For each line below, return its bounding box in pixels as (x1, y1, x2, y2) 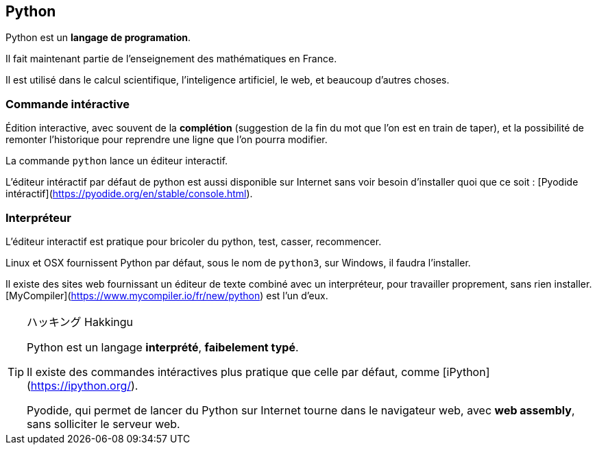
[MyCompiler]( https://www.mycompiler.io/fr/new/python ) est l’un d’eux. (5, 289, 328, 301)
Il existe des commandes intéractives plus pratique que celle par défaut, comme (27, 364, 440, 379)
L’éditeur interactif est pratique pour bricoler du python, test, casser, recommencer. (5, 235, 382, 247)
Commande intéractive (5, 97, 130, 111)
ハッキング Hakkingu (27, 314, 134, 329)
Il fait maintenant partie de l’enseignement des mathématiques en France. (5, 53, 337, 65)
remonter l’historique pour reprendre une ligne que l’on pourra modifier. (5, 134, 328, 146)
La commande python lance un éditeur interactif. (5, 155, 228, 167)
